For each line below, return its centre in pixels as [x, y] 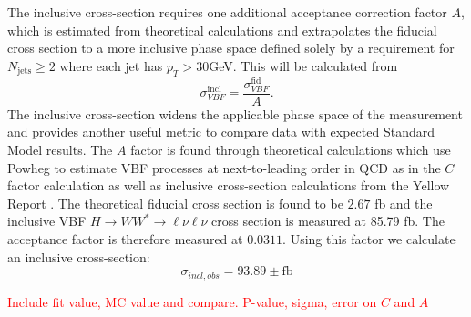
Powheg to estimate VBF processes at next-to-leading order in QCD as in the [224, 167]
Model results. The [60, 150]
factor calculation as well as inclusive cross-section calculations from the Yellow [229, 185]
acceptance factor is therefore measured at [125, 239]
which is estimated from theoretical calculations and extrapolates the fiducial [222, 30]
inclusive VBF [47, 221]
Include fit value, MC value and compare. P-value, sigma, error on [192, 301]
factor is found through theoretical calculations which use [291, 150]
